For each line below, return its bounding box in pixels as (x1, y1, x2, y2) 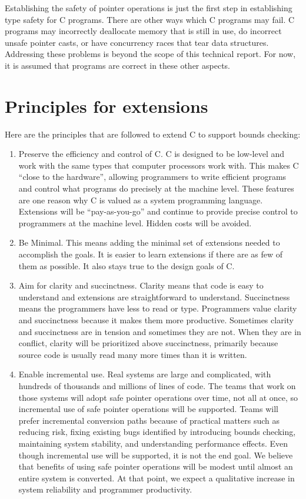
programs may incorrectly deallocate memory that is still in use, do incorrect (5, 25, 282, 37)
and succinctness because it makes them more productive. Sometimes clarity (18, 314, 294, 326)
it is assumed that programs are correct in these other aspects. (5, 59, 230, 71)
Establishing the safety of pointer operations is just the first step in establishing (5, 2, 292, 14)
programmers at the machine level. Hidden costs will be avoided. (18, 216, 252, 229)
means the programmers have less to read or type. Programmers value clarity (18, 302, 297, 314)
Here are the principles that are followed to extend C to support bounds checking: (5, 128, 301, 140)
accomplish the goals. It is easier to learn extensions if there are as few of (18, 248, 283, 260)
